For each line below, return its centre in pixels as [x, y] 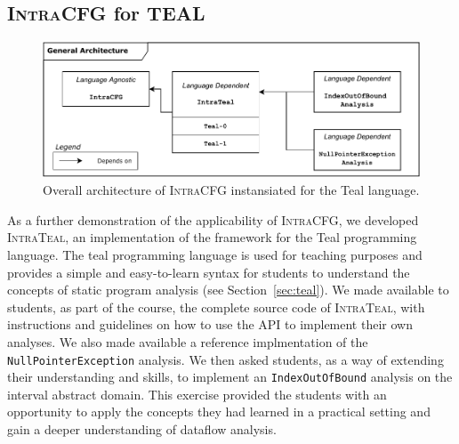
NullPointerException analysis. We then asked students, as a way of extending [225, 359]
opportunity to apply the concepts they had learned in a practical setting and [219, 412]
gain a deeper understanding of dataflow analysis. [142, 429]
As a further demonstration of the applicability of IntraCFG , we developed [213, 219]
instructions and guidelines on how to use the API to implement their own [210, 324]
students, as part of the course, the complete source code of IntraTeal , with [216, 307]
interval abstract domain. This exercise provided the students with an [197, 394]
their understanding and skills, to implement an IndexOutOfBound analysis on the [230, 377]
